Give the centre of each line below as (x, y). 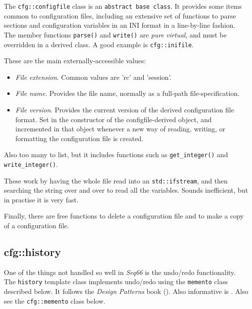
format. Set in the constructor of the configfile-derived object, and (113, 119)
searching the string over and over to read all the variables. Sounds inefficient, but (126, 190)
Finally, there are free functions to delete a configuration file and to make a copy (124, 216)
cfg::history (33, 252)
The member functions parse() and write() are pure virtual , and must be (115, 34)
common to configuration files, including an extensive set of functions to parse (120, 15)
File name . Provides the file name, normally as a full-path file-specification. (127, 93)
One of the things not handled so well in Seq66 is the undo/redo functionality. (120, 272)
